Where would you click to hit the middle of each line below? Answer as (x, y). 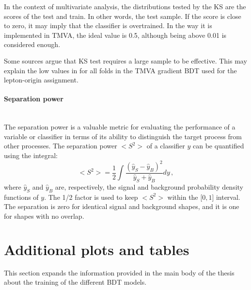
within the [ (185, 197)
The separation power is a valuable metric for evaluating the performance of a (120, 127)
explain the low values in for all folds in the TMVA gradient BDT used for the (120, 70)
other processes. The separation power (61, 146)
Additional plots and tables (97, 249)
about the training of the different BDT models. (75, 282)
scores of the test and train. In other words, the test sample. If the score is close (123, 16)
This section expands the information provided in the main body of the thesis (119, 272)
